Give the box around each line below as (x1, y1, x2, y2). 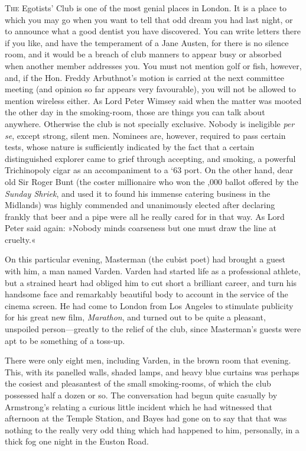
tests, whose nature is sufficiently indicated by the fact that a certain (5, 141, 255, 153)
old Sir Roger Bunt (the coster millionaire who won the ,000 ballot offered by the (5, 175, 298, 187)
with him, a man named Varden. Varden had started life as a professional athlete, (5, 265, 301, 277)
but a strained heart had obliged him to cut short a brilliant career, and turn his (5, 276, 297, 288)
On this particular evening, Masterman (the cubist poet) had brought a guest (5, 253, 285, 265)
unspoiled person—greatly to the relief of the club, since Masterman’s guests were (5, 323, 301, 335)
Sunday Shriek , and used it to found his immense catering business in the (5, 187, 271, 199)
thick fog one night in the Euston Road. (5, 435, 149, 447)
